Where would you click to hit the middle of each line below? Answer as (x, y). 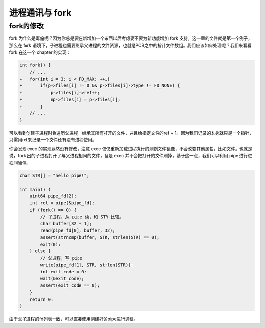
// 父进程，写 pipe (61, 258)
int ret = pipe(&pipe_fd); (62, 203)
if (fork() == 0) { (53, 210)
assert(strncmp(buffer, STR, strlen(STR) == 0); (100, 237)
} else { (40, 251)
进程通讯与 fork (40, 13)
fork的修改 (26, 26)
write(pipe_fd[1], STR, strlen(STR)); (87, 265)
